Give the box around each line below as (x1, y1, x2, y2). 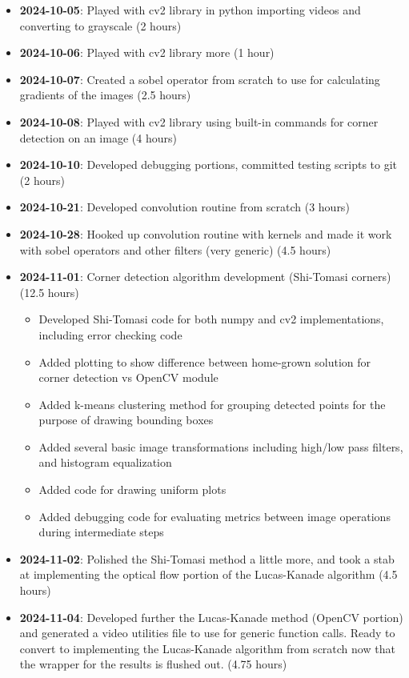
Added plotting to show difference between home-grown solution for (38, 353, 371, 370)
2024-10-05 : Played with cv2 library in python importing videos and (19, 2, 361, 18)
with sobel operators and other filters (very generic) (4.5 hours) (19, 241, 331, 258)
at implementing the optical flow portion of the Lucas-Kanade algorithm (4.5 (19, 566, 398, 583)
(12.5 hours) (19, 283, 79, 300)
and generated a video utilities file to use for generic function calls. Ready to (19, 624, 395, 641)
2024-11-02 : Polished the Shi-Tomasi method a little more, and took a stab (19, 550, 395, 567)
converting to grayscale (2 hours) (19, 17, 182, 34)
